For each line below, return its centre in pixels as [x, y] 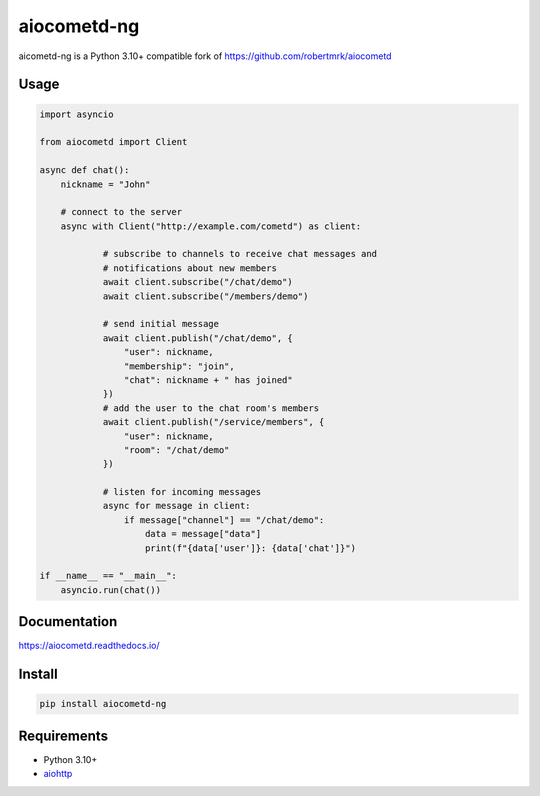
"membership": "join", [179, 366]
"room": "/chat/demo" [176, 449]
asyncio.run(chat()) [111, 589]
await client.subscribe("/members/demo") [205, 296]
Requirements [63, 735]
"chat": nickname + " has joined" [208, 379]
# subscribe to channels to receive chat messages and [240, 254]
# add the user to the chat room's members [211, 408]
